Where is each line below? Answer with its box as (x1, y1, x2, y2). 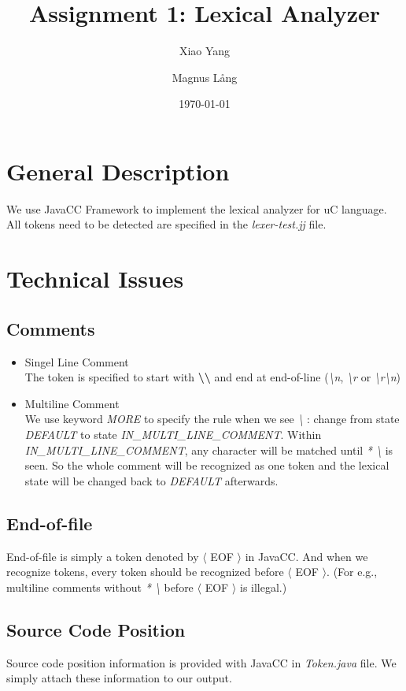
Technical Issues (6, 262, 184, 295)
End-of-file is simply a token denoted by (6, 548, 199, 564)
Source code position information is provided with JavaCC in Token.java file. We (6, 654, 397, 671)
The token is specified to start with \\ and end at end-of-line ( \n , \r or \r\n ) (24, 369, 401, 385)
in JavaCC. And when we (245, 548, 368, 564)
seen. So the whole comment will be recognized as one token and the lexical (24, 457, 389, 474)
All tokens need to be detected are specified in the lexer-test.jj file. (6, 216, 327, 232)
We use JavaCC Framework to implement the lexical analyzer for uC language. (6, 200, 387, 217)
